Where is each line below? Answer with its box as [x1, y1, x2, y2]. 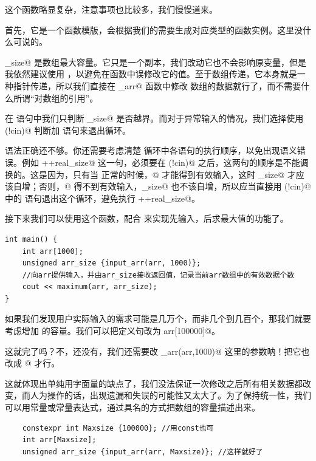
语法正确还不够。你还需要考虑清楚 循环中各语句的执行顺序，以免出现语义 [5, 144, 297, 157]
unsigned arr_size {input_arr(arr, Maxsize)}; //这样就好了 [22, 447, 263, 456]
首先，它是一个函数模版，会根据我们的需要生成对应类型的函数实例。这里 [5, 23, 294, 36]
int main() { [5, 234, 57, 244]
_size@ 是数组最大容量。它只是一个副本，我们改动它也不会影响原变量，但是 [5, 55, 306, 68]
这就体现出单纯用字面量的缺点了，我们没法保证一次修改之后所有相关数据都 [5, 377, 303, 389]
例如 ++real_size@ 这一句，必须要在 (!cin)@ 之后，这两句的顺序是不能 [21, 155, 300, 168]
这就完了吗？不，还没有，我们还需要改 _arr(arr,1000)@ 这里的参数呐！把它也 [5, 344, 310, 357]
